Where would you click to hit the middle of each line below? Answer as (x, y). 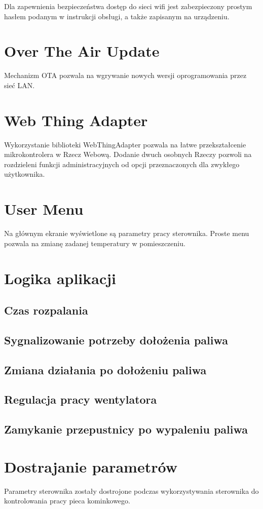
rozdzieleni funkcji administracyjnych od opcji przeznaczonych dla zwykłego (122, 164)
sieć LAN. (20, 85)
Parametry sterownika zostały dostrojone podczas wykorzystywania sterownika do (131, 491)
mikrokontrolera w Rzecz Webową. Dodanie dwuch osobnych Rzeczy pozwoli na (128, 154)
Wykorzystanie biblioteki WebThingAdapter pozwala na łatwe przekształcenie (125, 144)
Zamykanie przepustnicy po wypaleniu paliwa (126, 429)
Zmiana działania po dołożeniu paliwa (105, 369)
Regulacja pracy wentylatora (81, 399)
